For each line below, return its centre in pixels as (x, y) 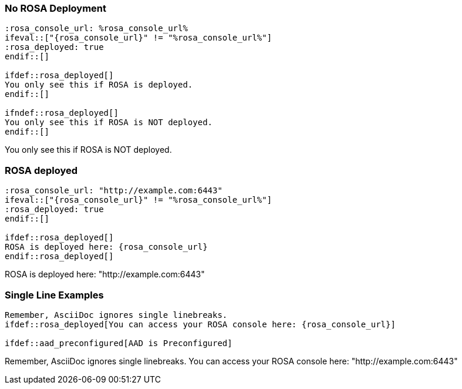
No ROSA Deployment (56, 8)
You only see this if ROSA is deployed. (99, 85)
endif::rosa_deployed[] (59, 256)
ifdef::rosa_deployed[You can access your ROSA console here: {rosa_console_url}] (200, 324)
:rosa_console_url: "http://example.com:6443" (114, 191)
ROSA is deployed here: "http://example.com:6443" (105, 274)
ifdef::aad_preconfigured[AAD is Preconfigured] (119, 343)
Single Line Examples (54, 295)
